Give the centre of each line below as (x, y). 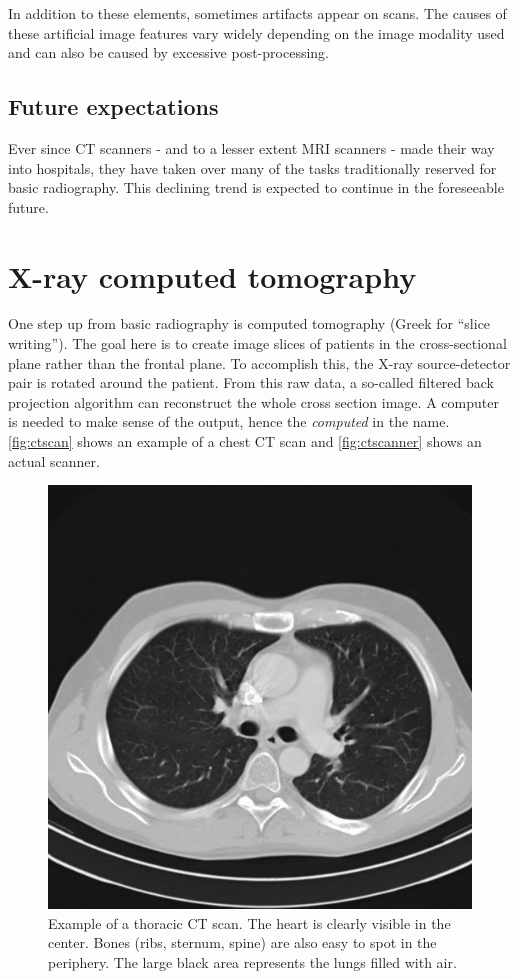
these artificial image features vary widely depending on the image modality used (256, 32)
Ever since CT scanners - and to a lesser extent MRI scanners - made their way (251, 147)
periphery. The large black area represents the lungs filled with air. (252, 962)
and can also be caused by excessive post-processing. (168, 52)
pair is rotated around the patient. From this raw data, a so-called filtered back (251, 382)
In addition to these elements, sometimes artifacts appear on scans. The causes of (257, 13)
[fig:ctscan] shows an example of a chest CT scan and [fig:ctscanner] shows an (245, 441)
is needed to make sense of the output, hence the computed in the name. (229, 421)
